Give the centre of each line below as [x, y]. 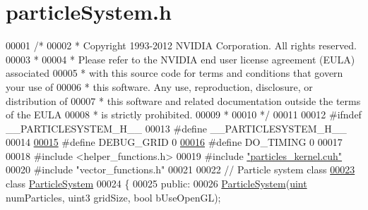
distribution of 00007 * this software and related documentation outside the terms [183, 100]
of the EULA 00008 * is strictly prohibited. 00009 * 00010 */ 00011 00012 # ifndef [184, 115]
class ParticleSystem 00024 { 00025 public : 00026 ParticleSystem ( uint [156, 184]
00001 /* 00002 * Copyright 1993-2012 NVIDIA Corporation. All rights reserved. [181, 45]
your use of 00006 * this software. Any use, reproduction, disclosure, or [159, 86]
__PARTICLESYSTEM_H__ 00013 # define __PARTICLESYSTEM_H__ [176, 128]
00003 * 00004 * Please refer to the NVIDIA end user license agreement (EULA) [180, 59]
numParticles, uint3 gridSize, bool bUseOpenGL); [113, 197]
